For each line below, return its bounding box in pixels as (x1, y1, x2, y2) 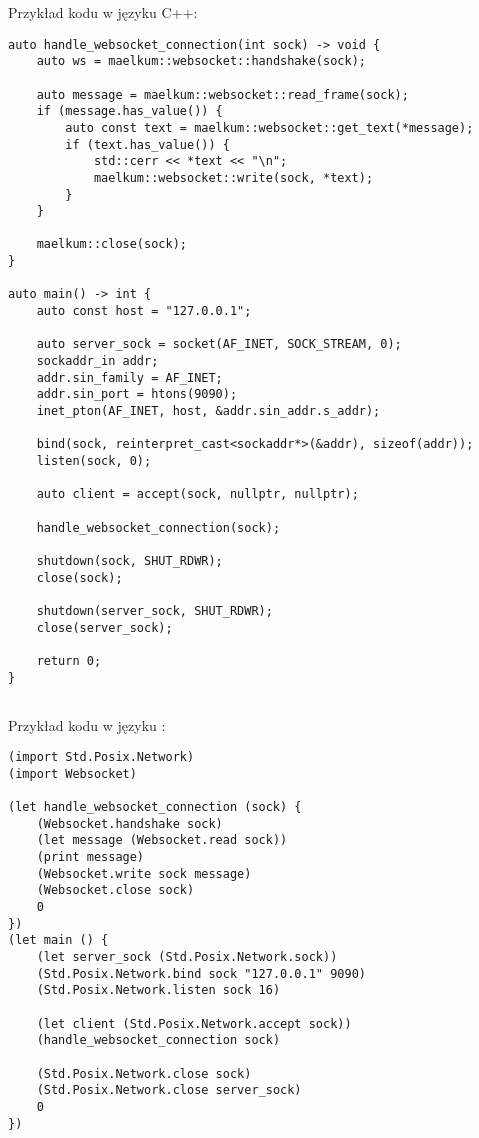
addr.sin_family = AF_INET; (36, 370, 223, 385)
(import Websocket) (8, 766, 137, 781)
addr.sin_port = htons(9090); (36, 387, 238, 402)
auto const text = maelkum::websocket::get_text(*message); (65, 120, 474, 135)
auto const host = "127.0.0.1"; (36, 304, 252, 319)
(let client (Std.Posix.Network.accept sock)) (36, 1016, 352, 1031)
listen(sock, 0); (36, 454, 152, 468)
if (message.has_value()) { (36, 104, 223, 119)
